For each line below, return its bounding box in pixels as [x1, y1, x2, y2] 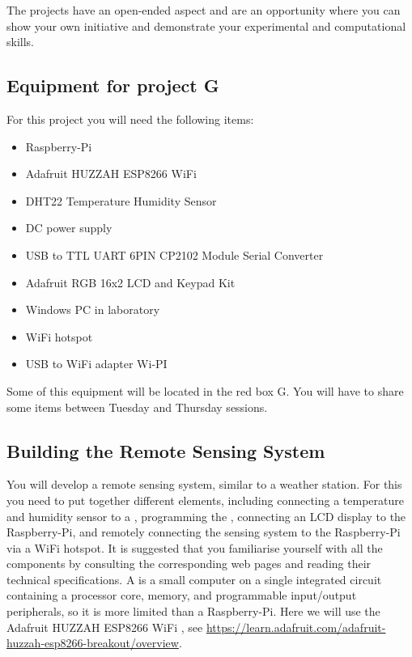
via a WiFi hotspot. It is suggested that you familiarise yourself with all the [6, 539, 383, 556]
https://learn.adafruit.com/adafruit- [206, 618, 386, 635]
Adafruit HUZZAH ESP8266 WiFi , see [6, 618, 203, 635]
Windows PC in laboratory [25, 301, 160, 318]
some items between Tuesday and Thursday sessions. [6, 398, 268, 415]
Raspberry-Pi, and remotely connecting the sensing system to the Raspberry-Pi [6, 523, 401, 540]
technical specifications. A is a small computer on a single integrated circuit [6, 570, 382, 587]
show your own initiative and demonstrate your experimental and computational [6, 17, 406, 34]
